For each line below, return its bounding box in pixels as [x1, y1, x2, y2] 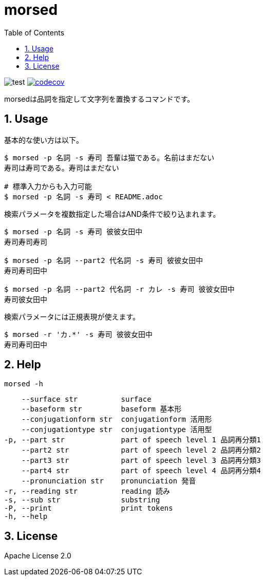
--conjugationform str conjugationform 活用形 [21, 415, 212, 424]
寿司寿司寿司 [4, 237, 47, 246]
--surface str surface [21, 395, 152, 404]
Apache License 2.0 [4, 551, 71, 560]
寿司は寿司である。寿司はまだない [4, 163, 119, 172]
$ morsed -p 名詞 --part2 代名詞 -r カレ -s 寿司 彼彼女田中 [4, 285, 235, 293]
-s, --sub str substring [4, 496, 160, 504]
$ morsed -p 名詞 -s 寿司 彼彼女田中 [4, 227, 143, 236]
